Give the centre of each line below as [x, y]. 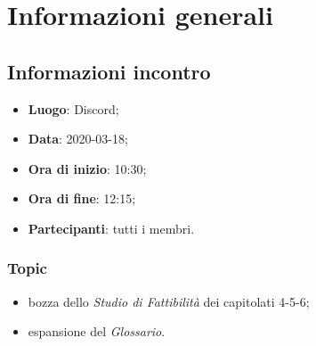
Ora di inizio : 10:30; [87, 168]
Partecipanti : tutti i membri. [111, 228]
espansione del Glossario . [97, 331]
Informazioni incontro [109, 71]
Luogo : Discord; [73, 108]
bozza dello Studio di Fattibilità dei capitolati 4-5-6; [169, 301]
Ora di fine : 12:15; [82, 198]
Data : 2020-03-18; [78, 139]
